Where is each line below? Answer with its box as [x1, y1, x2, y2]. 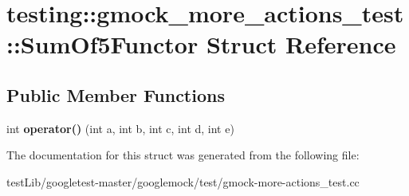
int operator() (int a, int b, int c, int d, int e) [6, 120, 234, 136]
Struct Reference [206, 28, 396, 61]
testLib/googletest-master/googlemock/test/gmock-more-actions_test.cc [6, 173, 360, 190]
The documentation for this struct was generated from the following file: [6, 147, 360, 163]
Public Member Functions [6, 82, 225, 107]
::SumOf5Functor [6, 28, 199, 61]
